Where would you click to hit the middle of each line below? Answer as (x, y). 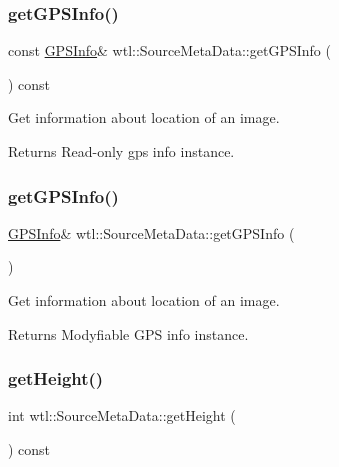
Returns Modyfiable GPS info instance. (128, 333)
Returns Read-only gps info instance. (121, 151)
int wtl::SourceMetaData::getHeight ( (122, 415)
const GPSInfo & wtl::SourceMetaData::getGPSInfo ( (169, 50)
